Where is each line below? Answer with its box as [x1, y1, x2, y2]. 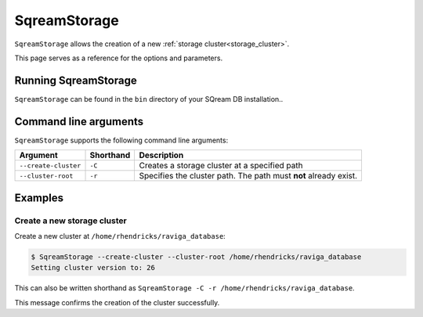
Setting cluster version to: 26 [31, 263, 156, 272]
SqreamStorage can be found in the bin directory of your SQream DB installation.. [14, 94, 284, 103]
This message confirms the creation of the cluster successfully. [14, 297, 220, 307]
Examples [14, 191, 64, 204]
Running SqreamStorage [14, 74, 137, 87]
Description [139, 149, 184, 160]
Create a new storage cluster [14, 215, 127, 226]
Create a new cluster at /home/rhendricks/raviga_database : [14, 231, 226, 240]
